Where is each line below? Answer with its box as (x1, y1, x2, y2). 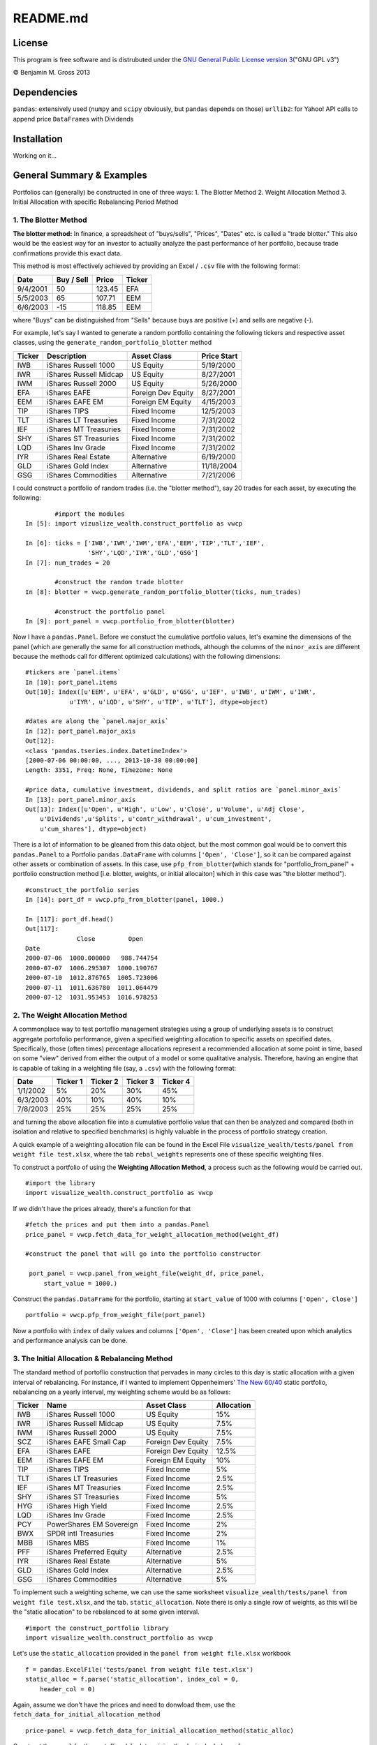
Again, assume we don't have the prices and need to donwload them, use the (13, 1700, 236, 1709)
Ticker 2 (90, 1077, 119, 1087)
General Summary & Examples (13, 170, 148, 181)
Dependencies (13, 87, 78, 98)
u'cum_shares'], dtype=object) (39, 824, 147, 833)
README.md (13, 10, 89, 26)
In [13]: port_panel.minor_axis (25, 796, 136, 803)
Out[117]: (25, 925, 59, 933)
